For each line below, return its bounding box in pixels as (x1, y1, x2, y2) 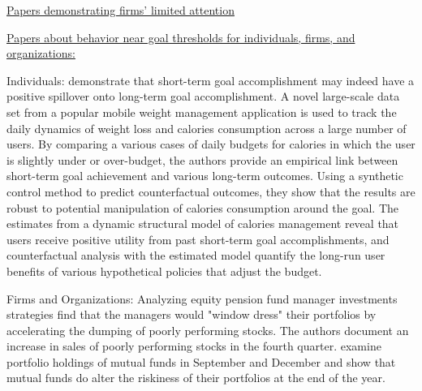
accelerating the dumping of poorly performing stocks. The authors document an (6, 321, 409, 338)
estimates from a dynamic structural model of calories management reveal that (6, 215, 399, 232)
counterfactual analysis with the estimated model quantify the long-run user (6, 247, 385, 264)
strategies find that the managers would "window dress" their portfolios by (6, 306, 377, 323)
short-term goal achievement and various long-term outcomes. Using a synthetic (6, 167, 403, 184)
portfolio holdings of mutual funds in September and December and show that (6, 353, 396, 370)
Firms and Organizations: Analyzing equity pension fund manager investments (6, 290, 398, 307)
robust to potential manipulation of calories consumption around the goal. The (6, 199, 399, 216)
